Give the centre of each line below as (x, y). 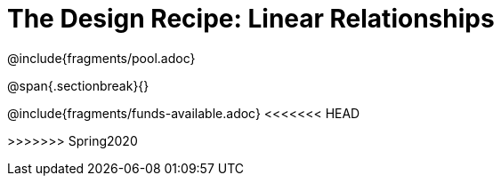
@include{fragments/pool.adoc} (101, 58)
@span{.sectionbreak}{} (78, 85)
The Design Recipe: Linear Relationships (251, 19)
